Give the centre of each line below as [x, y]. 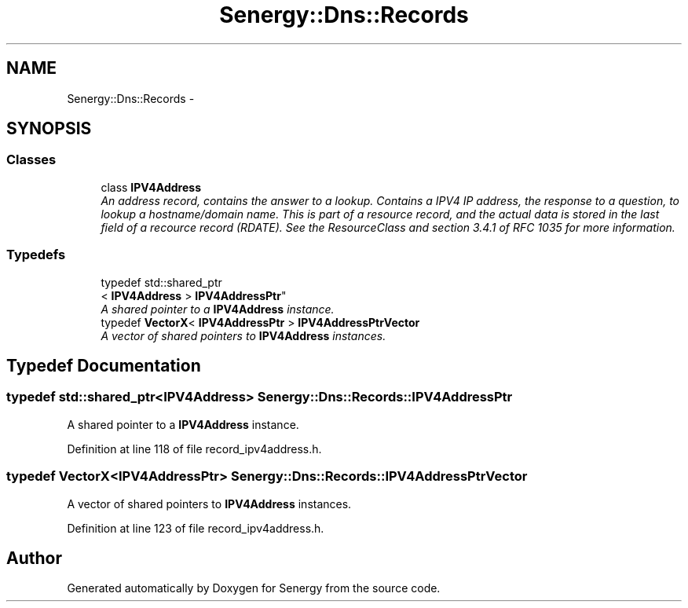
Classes [31, 160]
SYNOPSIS [49, 129]
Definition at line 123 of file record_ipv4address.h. [196, 528]
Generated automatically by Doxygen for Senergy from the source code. [254, 588]
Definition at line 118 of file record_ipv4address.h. [194, 449]
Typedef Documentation [104, 365]
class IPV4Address [151, 187]
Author [34, 558]
